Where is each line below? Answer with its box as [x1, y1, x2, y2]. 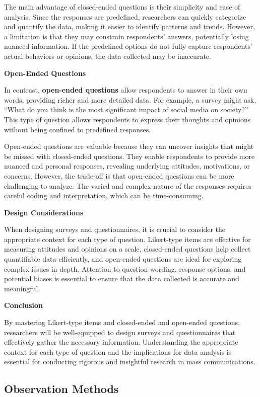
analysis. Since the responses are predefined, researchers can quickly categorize [4, 11, 246, 22]
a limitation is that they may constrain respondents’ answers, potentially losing [4, 31, 249, 41]
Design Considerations [4, 207, 84, 217]
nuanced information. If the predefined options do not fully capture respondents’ [4, 41, 252, 51]
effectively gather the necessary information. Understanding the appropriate [4, 337, 238, 347]
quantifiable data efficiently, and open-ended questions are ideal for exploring [4, 254, 242, 264]
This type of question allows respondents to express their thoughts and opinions [4, 114, 251, 124]
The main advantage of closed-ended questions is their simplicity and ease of [4, 2, 240, 12]
